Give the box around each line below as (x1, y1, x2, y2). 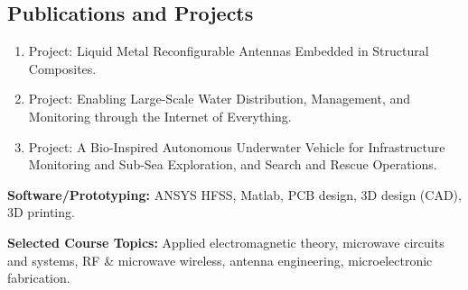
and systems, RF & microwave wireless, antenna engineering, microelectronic (7, 250, 433, 269)
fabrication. (7, 268, 70, 287)
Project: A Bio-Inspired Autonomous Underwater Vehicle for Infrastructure (28, 137, 445, 156)
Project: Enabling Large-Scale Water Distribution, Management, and (28, 89, 411, 108)
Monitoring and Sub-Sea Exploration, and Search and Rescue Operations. (28, 155, 437, 174)
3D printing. (7, 203, 75, 222)
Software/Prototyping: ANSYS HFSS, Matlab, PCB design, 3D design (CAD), (7, 185, 462, 204)
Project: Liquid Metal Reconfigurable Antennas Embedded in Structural (28, 41, 429, 60)
